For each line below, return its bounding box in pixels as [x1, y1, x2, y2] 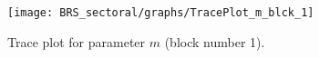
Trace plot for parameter [7, 32, 146, 51]
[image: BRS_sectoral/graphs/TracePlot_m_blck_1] [7, 6, 314, 19]
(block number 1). [164, 32, 265, 51]
